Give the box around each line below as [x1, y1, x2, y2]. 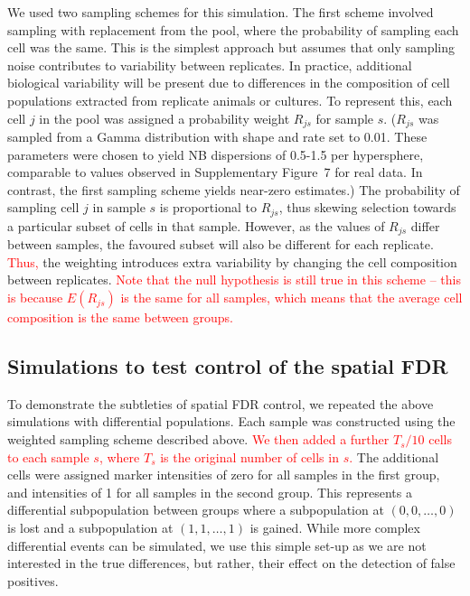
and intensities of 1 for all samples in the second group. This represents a [7, 482, 412, 501]
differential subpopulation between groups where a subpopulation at [7, 500, 384, 519]
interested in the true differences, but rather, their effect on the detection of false [7, 554, 456, 573]
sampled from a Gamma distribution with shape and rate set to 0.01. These [7, 127, 428, 146]
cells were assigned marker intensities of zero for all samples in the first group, [7, 465, 440, 484]
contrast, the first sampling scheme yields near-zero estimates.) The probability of [7, 180, 460, 199]
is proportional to [159, 198, 257, 217]
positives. [7, 571, 59, 590]
